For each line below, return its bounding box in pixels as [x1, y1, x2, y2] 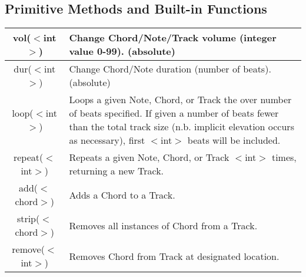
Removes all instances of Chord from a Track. [69, 218, 258, 232]
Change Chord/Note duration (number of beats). [69, 62, 271, 76]
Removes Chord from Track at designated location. [69, 249, 280, 263]
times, [271, 150, 297, 164]
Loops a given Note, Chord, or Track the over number [69, 93, 292, 107]
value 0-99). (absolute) [69, 44, 175, 58]
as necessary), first [69, 133, 145, 147]
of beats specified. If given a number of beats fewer [69, 106, 279, 120]
